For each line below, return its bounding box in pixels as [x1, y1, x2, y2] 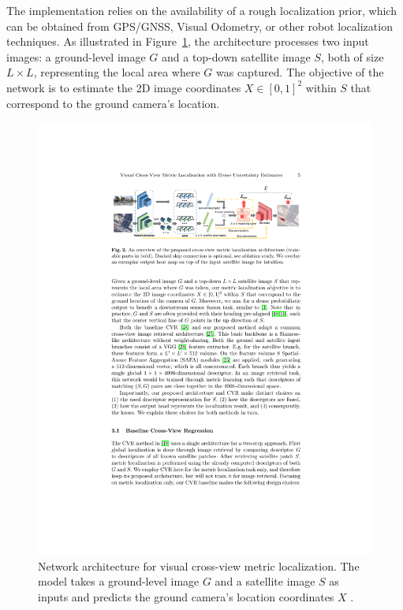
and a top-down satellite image [162, 48, 311, 65]
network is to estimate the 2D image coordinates [6, 79, 241, 95]
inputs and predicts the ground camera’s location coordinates [38, 588, 334, 604]
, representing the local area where [33, 64, 200, 80]
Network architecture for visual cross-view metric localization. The [38, 557, 360, 574]
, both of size [320, 48, 384, 65]
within [305, 79, 337, 95]
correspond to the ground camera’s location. [6, 95, 220, 111]
